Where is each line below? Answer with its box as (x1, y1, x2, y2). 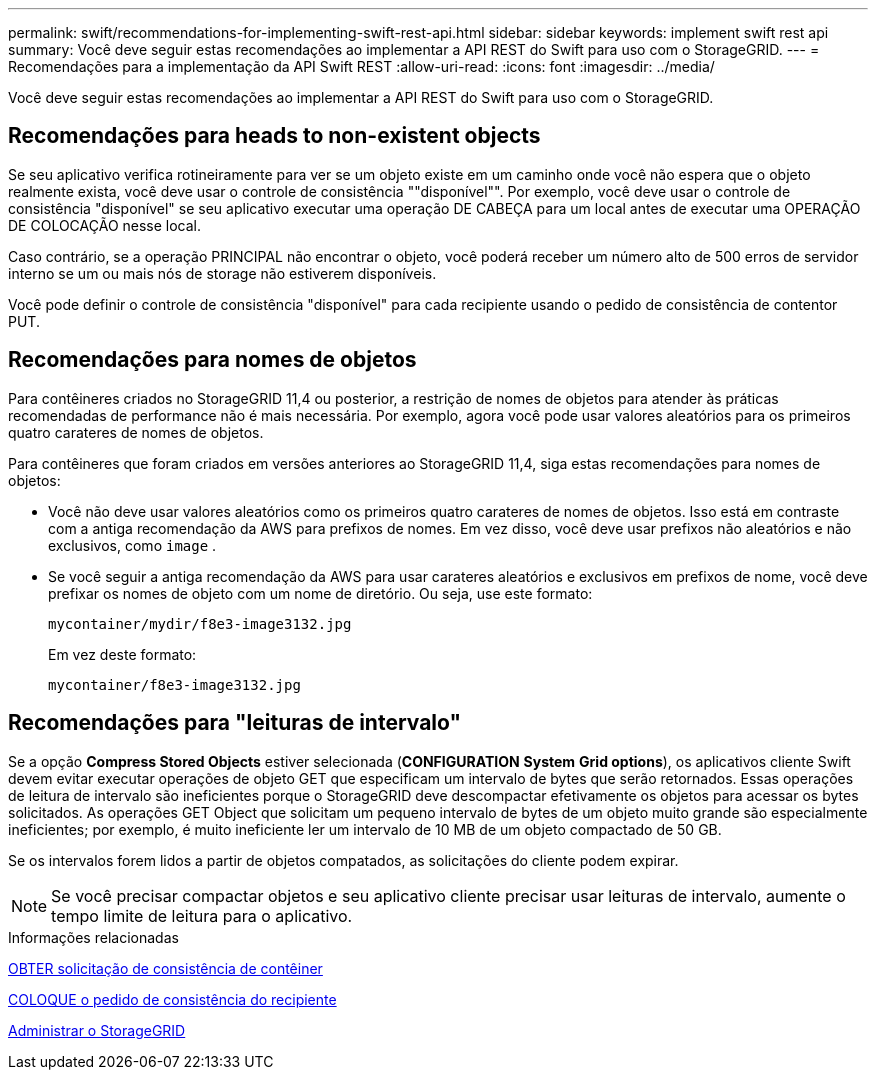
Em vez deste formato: (48, 645, 197, 663)
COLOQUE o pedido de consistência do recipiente (8, 990, 337, 1008)
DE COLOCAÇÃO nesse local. (8, 216, 202, 234)
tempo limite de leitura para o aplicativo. (51, 905, 353, 926)
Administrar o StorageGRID (8, 1021, 186, 1039)
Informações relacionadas (8, 928, 179, 946)
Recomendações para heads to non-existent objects (8, 123, 541, 149)
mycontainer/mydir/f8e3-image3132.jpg (48, 615, 352, 632)
